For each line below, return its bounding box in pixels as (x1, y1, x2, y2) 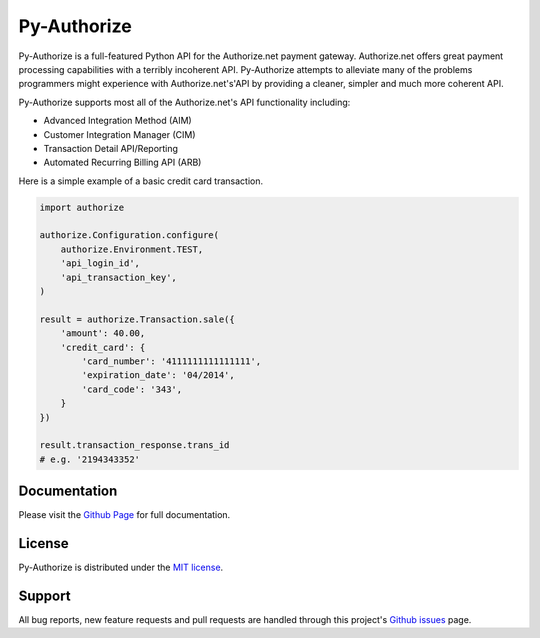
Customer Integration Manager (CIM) (43, 128, 196, 140)
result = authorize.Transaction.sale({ (39, 313, 235, 325)
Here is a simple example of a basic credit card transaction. (18, 175, 264, 187)
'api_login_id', (60, 258, 140, 269)
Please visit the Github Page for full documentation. (18, 509, 231, 521)
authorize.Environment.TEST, (60, 243, 204, 255)
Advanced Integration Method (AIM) (43, 115, 192, 127)
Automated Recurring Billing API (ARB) (43, 156, 202, 169)
